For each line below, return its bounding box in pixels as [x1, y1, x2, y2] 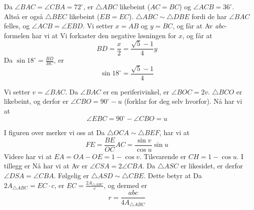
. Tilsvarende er [139, 151, 187, 161]
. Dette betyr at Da [144, 170, 202, 181]
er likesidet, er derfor [180, 161, 243, 171]
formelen [4, 30, 30, 40]
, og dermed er [104, 180, 148, 190]
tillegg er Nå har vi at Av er [4, 161, 88, 171]
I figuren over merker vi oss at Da [4, 127, 105, 138]
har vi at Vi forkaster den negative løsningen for [32, 30, 176, 40]
